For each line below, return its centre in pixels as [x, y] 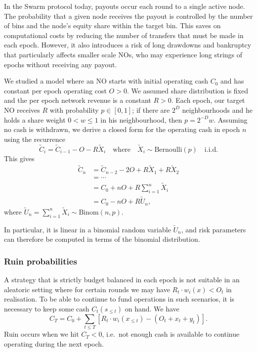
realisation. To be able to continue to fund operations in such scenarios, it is [119, 299]
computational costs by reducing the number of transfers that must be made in [124, 35]
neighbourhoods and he [217, 110]
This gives [19, 158]
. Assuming [231, 119]
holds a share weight [35, 119]
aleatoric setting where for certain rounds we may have [87, 289]
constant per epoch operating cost [55, 90]
